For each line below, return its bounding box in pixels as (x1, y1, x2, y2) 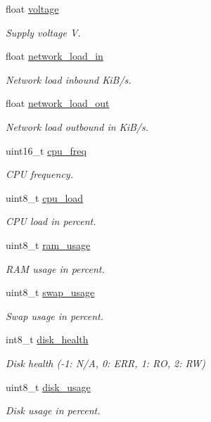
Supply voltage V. (6, 25, 81, 39)
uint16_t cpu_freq (6, 143, 87, 158)
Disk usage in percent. (6, 403, 101, 418)
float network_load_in (6, 49, 103, 63)
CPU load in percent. (6, 214, 96, 229)
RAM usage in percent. (6, 261, 105, 276)
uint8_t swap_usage (6, 285, 95, 300)
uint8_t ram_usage (6, 237, 91, 252)
